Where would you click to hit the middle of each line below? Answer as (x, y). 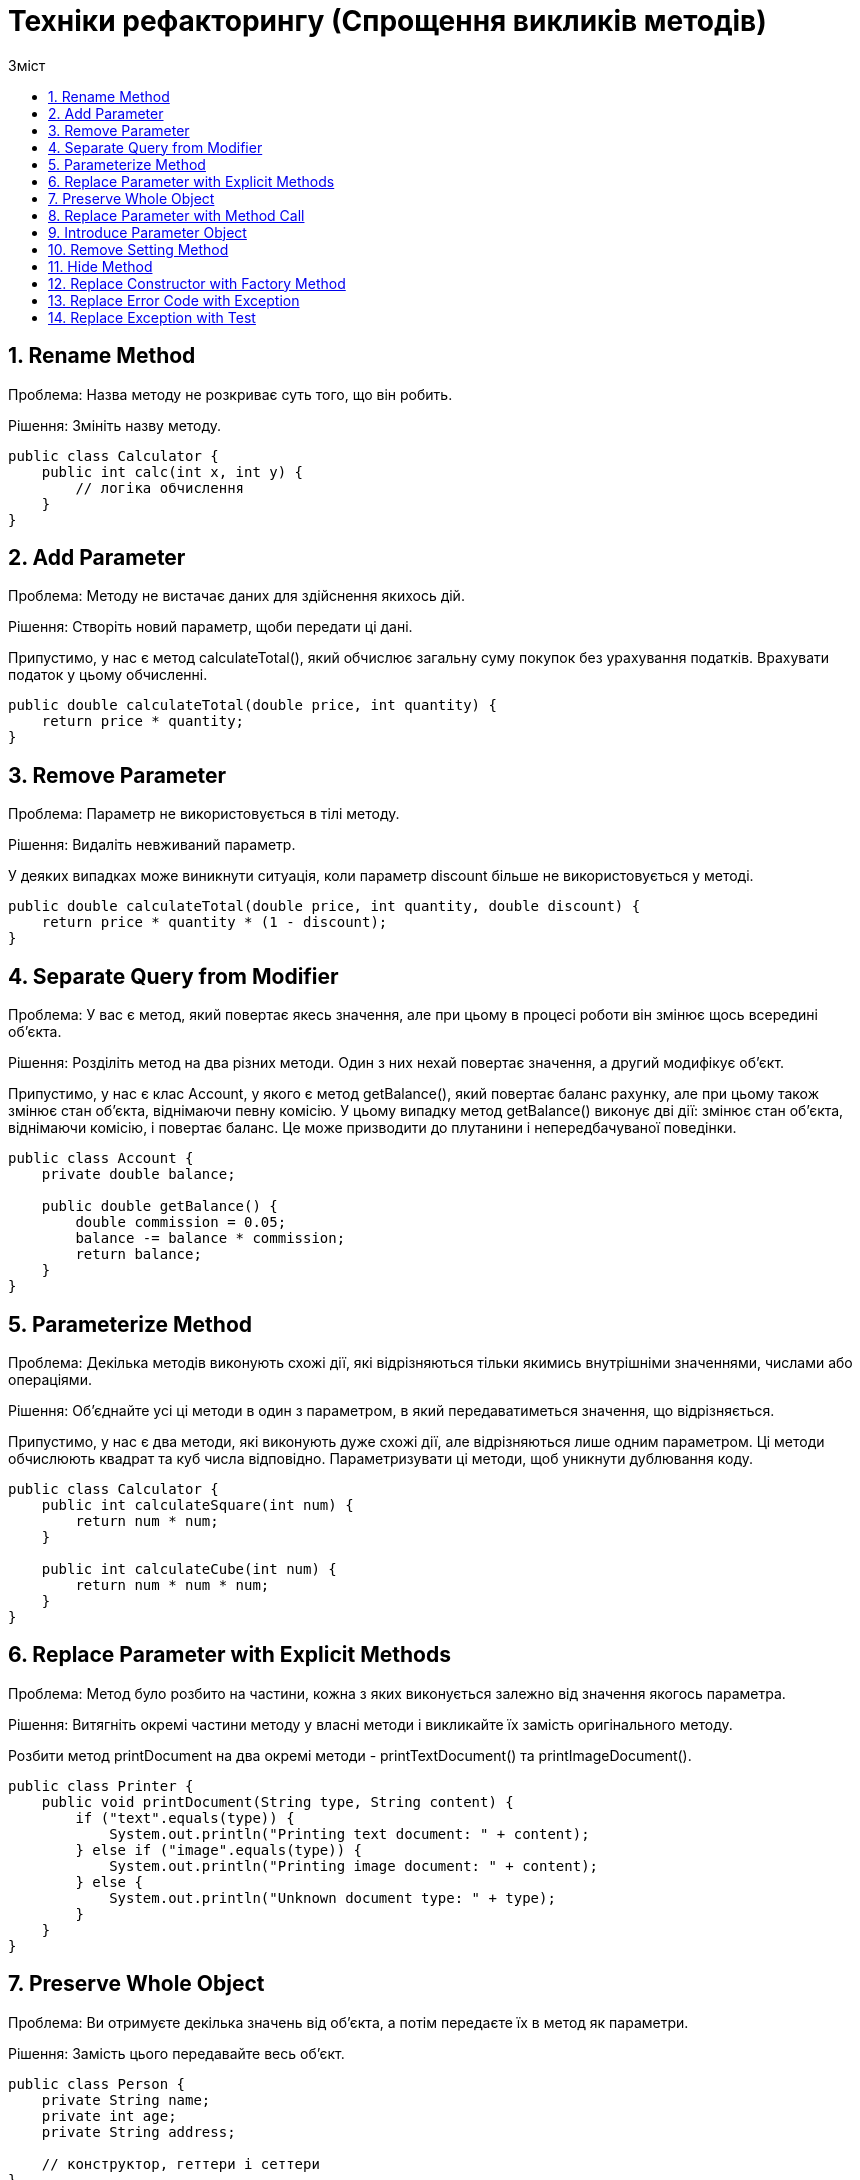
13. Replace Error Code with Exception (174, 300)
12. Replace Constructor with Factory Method (197, 283)
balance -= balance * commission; (210, 1238)
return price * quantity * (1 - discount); (214, 922)
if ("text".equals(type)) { (185, 1817)
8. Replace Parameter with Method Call (176, 215)
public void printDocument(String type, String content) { (277, 1801)
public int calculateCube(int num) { (189, 1568)
